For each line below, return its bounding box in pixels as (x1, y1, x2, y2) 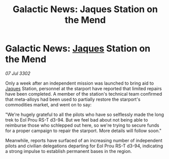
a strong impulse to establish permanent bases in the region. (5, 148, 132, 154)
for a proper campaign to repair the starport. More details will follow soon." (5, 128, 162, 134)
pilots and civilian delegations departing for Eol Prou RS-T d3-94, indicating (5, 143, 163, 149)
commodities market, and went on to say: (5, 101, 92, 107)
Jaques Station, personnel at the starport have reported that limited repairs (5, 85, 162, 92)
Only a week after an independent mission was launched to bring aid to (5, 80, 154, 86)
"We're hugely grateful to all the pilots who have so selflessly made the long (5, 111, 164, 117)
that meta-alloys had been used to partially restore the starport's (5, 96, 141, 102)
